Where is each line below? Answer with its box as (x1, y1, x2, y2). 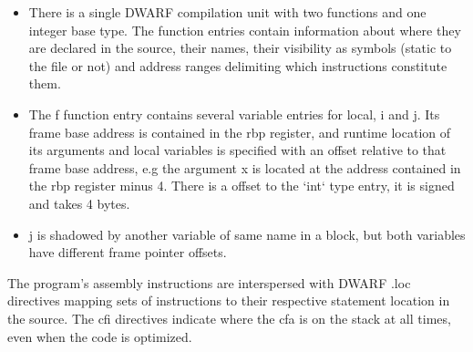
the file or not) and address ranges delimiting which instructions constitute (28, 56, 447, 75)
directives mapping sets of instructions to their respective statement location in (7, 291, 450, 310)
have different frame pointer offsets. (28, 243, 227, 262)
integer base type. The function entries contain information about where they (28, 20, 461, 39)
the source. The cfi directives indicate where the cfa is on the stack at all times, (7, 308, 451, 327)
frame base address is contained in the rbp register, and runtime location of (28, 122, 451, 141)
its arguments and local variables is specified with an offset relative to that (28, 140, 447, 160)
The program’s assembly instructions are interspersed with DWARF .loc (7, 273, 411, 292)
